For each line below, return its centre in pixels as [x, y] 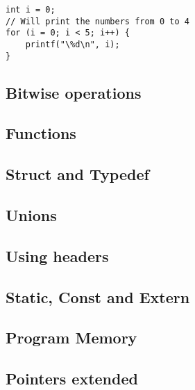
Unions [31, 215]
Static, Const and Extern [98, 296]
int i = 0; [31, 10]
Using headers [57, 255]
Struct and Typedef [77, 174]
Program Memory [71, 338]
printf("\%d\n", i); [73, 44]
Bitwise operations [74, 92]
